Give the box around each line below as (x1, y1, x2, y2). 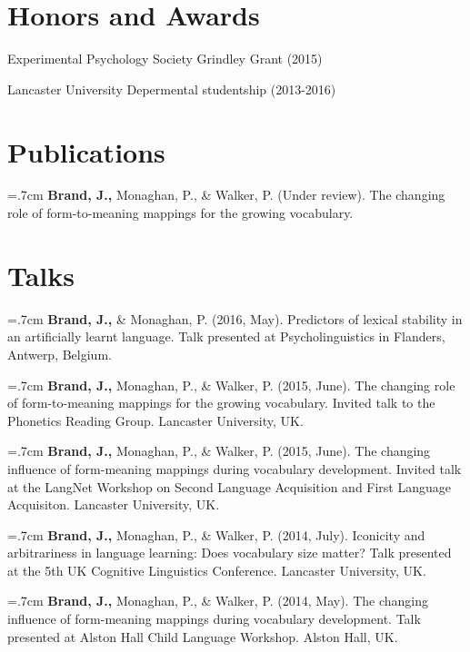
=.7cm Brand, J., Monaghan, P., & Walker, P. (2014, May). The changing (7, 591, 428, 610)
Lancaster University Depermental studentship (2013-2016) (7, 79, 336, 98)
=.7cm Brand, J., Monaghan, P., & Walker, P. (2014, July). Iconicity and (7, 525, 425, 544)
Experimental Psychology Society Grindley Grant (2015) (7, 49, 323, 68)
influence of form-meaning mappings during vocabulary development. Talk (7, 609, 421, 628)
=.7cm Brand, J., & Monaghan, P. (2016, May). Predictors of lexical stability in (7, 309, 463, 328)
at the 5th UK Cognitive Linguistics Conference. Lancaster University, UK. (7, 560, 426, 579)
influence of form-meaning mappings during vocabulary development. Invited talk (7, 459, 462, 478)
